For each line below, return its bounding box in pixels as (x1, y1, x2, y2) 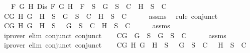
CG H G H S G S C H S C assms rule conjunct (4, 10, 218, 21)
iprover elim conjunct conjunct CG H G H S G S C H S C (4, 40, 246, 50)
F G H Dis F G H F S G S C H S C (11, 1, 167, 11)
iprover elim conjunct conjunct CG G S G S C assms (4, 30, 226, 40)
